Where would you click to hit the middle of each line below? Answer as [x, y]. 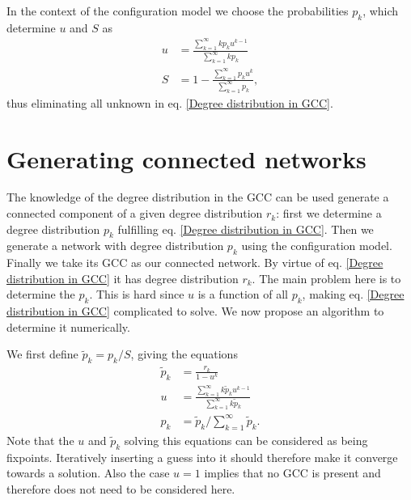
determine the [41, 294]
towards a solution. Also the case [88, 473]
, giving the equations [184, 354]
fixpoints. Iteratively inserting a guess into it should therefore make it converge [202, 457]
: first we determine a [329, 213]
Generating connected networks [186, 158]
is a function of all [243, 294]
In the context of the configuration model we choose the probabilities [178, 11]
